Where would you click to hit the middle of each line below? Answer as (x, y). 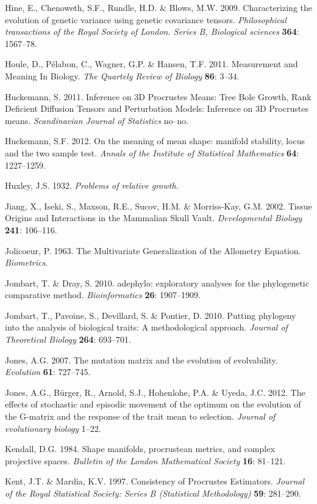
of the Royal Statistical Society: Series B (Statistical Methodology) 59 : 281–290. (153, 493)
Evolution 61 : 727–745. (48, 372)
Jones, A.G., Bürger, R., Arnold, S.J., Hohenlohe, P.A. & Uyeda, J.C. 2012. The (155, 392)
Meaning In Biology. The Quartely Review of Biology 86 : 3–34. (122, 75)
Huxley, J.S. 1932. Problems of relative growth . (92, 185)
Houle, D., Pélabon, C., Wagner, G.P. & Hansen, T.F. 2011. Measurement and (151, 64)
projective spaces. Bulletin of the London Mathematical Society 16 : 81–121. (145, 460)
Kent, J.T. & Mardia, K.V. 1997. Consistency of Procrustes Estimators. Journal (155, 481)
